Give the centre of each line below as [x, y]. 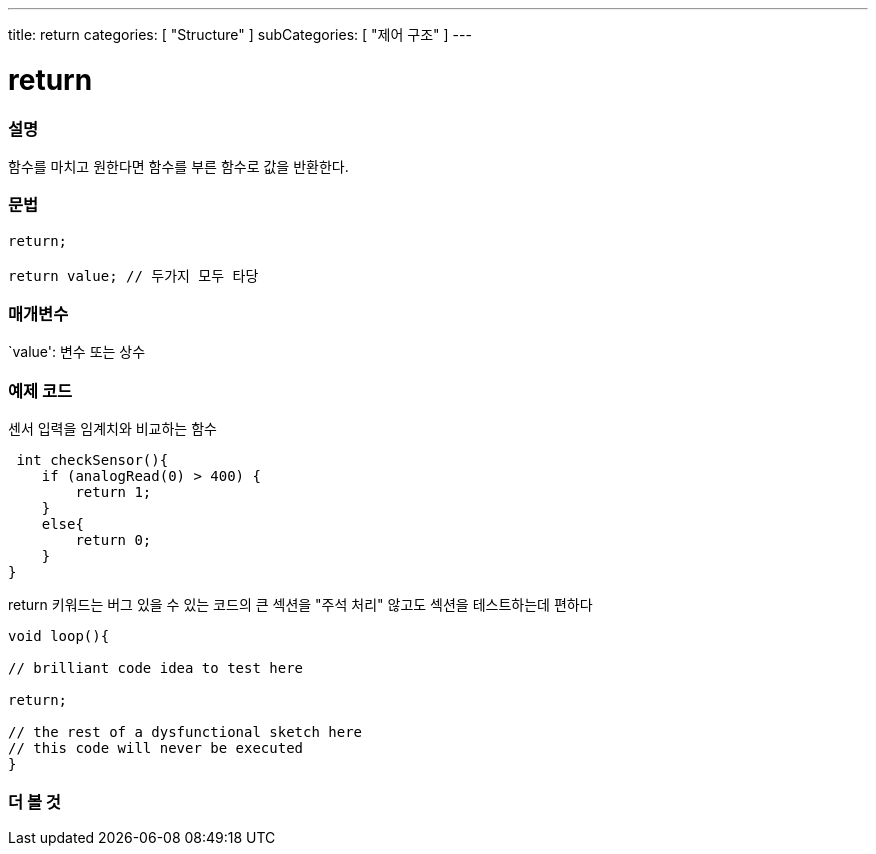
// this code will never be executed [156, 748]
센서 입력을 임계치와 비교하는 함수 [112, 429]
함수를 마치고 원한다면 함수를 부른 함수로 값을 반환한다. [178, 166]
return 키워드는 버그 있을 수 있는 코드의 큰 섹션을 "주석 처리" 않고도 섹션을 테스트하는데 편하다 [300, 605]
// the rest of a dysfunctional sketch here [185, 732]
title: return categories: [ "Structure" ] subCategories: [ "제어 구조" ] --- [240, 34]
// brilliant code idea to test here [156, 668]
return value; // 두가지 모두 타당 [133, 275]
